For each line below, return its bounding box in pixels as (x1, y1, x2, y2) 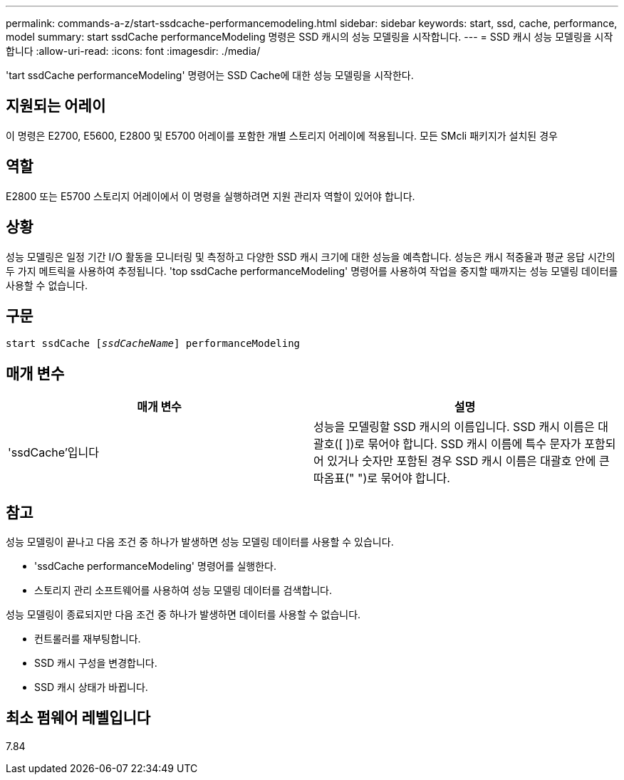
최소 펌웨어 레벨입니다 (6, 709, 151, 727)
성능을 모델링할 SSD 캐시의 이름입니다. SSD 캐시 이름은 (313, 420, 595, 435)
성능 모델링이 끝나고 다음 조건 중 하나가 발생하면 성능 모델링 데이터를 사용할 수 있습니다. (6, 536, 394, 548)
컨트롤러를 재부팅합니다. (34, 633, 141, 645)
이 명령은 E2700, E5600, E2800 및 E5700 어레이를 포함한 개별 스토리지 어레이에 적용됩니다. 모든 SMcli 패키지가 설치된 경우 (6, 129, 558, 142)
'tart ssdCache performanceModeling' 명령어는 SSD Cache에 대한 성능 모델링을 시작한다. (6, 69, 414, 81)
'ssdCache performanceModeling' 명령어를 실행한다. (34, 560, 277, 573)
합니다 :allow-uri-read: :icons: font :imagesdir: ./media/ (6, 45, 261, 57)
